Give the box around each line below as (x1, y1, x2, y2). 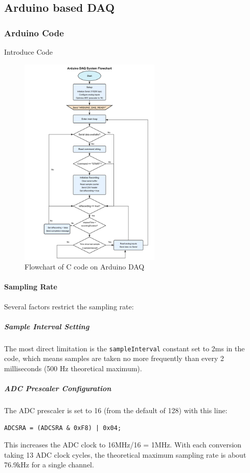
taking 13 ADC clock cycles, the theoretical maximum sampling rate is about (4, 449, 246, 460)
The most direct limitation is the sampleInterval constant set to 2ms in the (4, 343, 245, 353)
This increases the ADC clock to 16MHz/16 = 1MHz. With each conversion (4, 439, 242, 450)
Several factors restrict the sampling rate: (4, 301, 134, 311)
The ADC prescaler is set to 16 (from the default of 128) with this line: (4, 405, 228, 416)
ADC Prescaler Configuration (4, 383, 111, 394)
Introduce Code (4, 47, 53, 57)
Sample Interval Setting (4, 321, 89, 331)
